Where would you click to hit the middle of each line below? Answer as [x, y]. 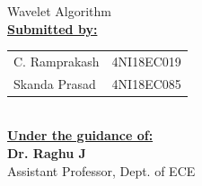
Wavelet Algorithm [59, 11]
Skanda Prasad [55, 83]
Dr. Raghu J [47, 153]
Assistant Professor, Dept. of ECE [101, 170]
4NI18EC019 [146, 61]
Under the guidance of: [80, 135]
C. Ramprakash [57, 61]
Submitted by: [53, 28]
